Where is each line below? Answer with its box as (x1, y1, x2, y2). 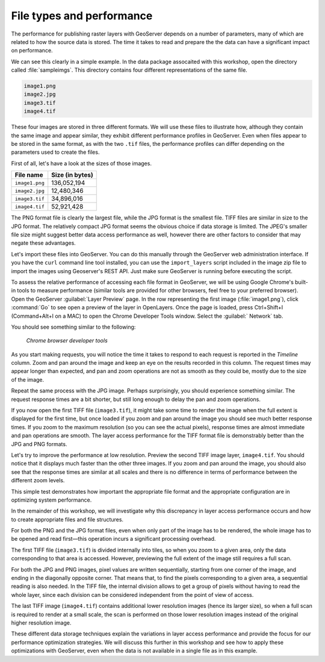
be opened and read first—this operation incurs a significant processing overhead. (11, 535, 216, 543)
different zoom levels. (11, 477, 65, 484)
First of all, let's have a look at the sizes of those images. (11, 160, 152, 167)
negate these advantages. (11, 239, 76, 247)
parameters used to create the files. (11, 148, 100, 156)
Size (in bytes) (51, 171, 93, 179)
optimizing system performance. (11, 496, 92, 503)
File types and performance (11, 9, 153, 22)
